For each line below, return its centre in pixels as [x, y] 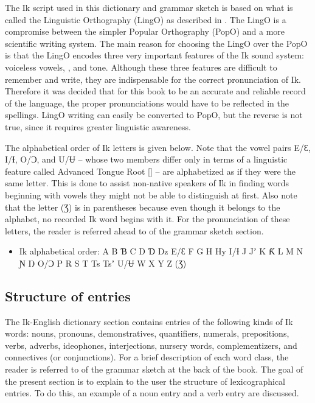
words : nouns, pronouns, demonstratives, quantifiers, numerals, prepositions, [147, 333]
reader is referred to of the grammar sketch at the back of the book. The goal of [154, 369]
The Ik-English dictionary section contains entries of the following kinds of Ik [149, 321]
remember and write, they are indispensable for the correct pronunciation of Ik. [153, 79]
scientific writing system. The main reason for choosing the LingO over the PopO [156, 43]
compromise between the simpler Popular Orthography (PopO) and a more [145, 31]
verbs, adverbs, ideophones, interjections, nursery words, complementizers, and [151, 345]
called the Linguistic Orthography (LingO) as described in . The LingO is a [146, 19]
